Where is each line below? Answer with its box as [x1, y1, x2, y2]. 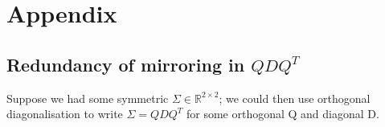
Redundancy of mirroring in [6, 51, 245, 76]
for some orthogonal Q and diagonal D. [186, 105, 379, 122]
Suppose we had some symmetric [6, 89, 169, 106]
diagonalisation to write [6, 105, 123, 122]
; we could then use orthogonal [219, 89, 371, 106]
